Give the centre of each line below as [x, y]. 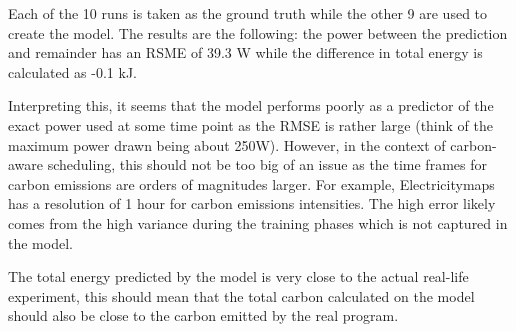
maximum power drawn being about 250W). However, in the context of [227, 144]
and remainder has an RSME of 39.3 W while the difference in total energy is [245, 52]
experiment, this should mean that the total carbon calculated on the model [241, 295]
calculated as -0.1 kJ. [72, 71]
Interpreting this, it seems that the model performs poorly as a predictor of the [251, 105]
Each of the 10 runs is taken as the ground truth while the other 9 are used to [248, 13]
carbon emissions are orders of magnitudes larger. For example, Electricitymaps [251, 183]
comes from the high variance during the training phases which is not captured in [258, 222]
